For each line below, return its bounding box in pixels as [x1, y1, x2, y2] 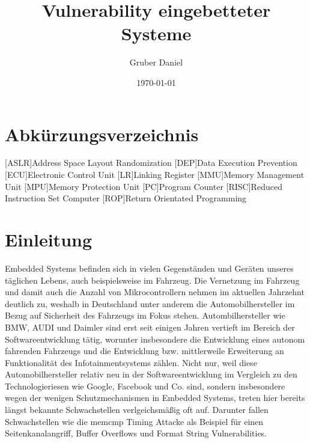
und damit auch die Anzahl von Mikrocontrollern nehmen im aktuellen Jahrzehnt [5, 286, 305, 298]
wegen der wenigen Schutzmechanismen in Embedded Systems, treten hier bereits [5, 391, 305, 404]
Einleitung [5, 227, 93, 251]
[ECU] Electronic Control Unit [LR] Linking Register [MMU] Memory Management [5, 168, 305, 181]
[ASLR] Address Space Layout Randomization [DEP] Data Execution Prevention [5, 156, 297, 169]
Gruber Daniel [129, 56, 183, 69]
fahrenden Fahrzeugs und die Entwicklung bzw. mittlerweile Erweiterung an [5, 344, 284, 357]
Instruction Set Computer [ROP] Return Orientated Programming [5, 192, 247, 204]
